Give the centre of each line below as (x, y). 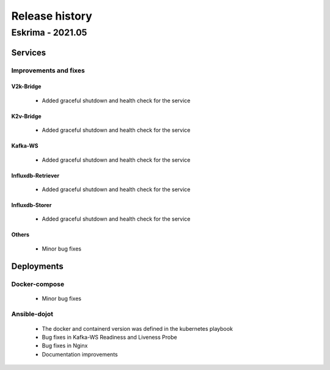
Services (29, 52)
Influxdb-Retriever (35, 175)
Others (20, 235)
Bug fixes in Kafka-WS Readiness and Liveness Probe (109, 338)
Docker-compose (38, 284)
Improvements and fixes (48, 70)
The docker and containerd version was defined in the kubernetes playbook (137, 328)
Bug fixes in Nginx (65, 345)
